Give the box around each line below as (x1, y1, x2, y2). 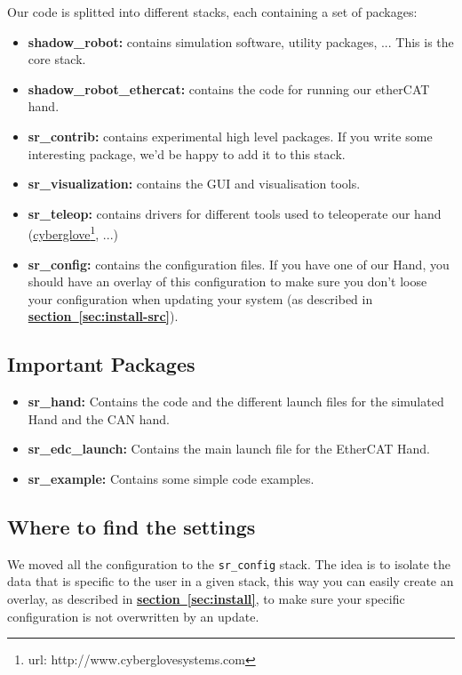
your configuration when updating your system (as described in (28, 289, 373, 308)
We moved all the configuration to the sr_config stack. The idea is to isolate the (7, 554, 451, 573)
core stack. (28, 50, 86, 68)
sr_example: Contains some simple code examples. (28, 469, 315, 487)
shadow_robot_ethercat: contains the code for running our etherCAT (28, 79, 430, 98)
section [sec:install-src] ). (28, 307, 179, 325)
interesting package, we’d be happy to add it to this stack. (28, 144, 346, 163)
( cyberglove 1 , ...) (28, 222, 118, 243)
